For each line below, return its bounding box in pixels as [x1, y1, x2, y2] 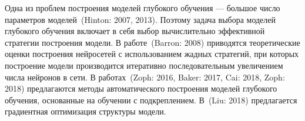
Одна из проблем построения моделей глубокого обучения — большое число [5, 2, 280, 14]
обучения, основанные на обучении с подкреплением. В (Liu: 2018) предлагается [5, 93, 297, 106]
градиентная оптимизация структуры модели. [5, 105, 166, 117]
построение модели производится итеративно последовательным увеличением [5, 59, 283, 71]
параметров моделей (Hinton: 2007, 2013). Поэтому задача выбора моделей [5, 13, 276, 25]
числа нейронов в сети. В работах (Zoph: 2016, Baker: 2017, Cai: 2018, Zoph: [5, 70, 285, 83]
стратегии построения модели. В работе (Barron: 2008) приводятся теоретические [5, 36, 300, 48]
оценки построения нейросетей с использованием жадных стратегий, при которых [5, 48, 299, 60]
